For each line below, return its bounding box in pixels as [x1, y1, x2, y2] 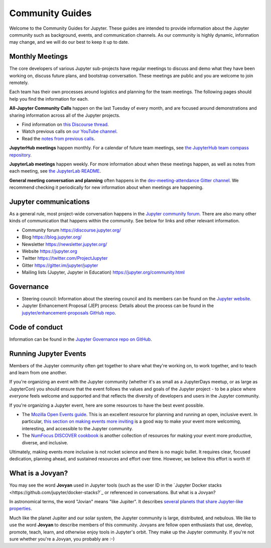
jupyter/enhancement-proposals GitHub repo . [22, 309, 116, 316]
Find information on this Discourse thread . [22, 121, 109, 127]
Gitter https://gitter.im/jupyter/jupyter [22, 262, 98, 268]
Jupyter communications [9, 197, 90, 206]
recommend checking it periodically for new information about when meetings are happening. [9, 184, 204, 191]
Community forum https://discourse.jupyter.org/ [22, 227, 121, 233]
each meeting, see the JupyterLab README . [9, 168, 101, 174]
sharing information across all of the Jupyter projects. [9, 112, 120, 118]
